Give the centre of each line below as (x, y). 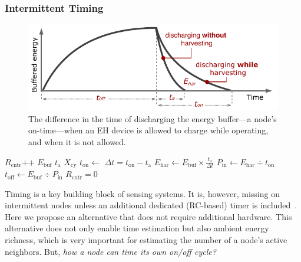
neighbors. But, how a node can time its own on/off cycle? (110, 251)
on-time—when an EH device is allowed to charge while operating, (148, 130)
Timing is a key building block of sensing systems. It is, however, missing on (142, 193)
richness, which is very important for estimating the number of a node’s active (146, 240)
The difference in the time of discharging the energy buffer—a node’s (153, 118)
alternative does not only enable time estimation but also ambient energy (137, 228)
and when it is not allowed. (77, 142)
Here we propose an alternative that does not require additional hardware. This (148, 216)
